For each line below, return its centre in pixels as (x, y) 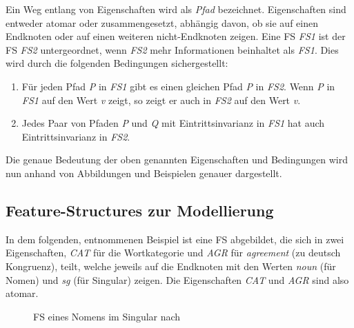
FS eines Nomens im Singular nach (107, 316)
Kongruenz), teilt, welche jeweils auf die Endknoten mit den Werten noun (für (171, 266)
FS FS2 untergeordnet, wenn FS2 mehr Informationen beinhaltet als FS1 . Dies (172, 49)
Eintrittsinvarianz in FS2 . (76, 136)
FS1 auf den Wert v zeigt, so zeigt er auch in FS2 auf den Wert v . (161, 100)
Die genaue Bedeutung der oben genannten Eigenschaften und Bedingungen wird (177, 160)
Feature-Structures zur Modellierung (140, 210)
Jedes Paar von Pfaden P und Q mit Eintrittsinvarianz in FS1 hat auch (173, 123)
